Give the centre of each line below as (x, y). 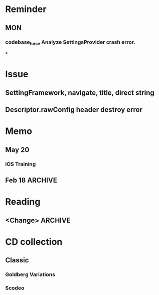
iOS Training (21, 164)
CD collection (34, 242)
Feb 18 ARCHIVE (31, 180)
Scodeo (15, 288)
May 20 (17, 150)
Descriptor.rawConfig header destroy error (74, 110)
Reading (23, 202)
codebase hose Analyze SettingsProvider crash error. (70, 42)
